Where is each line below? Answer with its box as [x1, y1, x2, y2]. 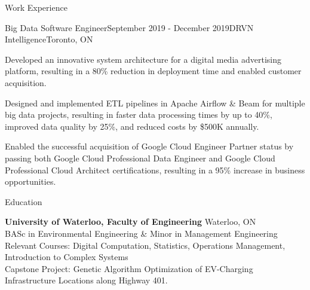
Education [5, 195, 42, 207]
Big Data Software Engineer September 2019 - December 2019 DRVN [5, 21, 254, 33]
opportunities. [5, 175, 56, 188]
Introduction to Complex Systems [5, 251, 128, 263]
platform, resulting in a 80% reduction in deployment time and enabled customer [5, 65, 302, 77]
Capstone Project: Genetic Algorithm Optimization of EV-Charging [5, 262, 253, 274]
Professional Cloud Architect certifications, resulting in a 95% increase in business [5, 163, 305, 176]
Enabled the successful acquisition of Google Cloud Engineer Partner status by [5, 140, 294, 152]
